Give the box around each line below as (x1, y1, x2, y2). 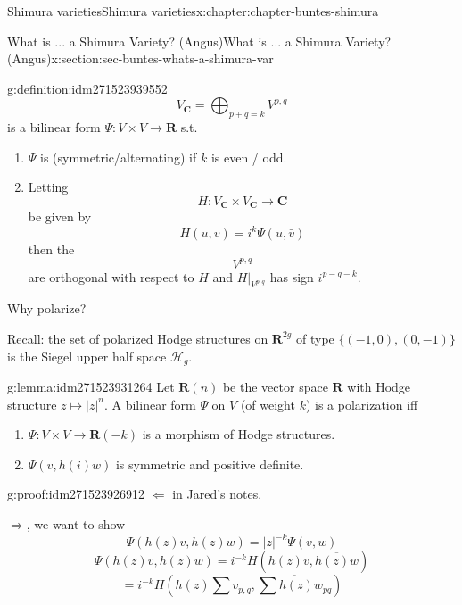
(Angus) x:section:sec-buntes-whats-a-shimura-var (7, 49, 274, 68)
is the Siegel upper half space (7, 346, 167, 365)
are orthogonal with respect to (28, 267, 194, 286)
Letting (28, 178, 69, 196)
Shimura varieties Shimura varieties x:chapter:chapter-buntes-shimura (7, 2, 379, 20)
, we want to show (26, 515, 126, 533)
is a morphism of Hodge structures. (142, 425, 335, 443)
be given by (28, 207, 92, 226)
